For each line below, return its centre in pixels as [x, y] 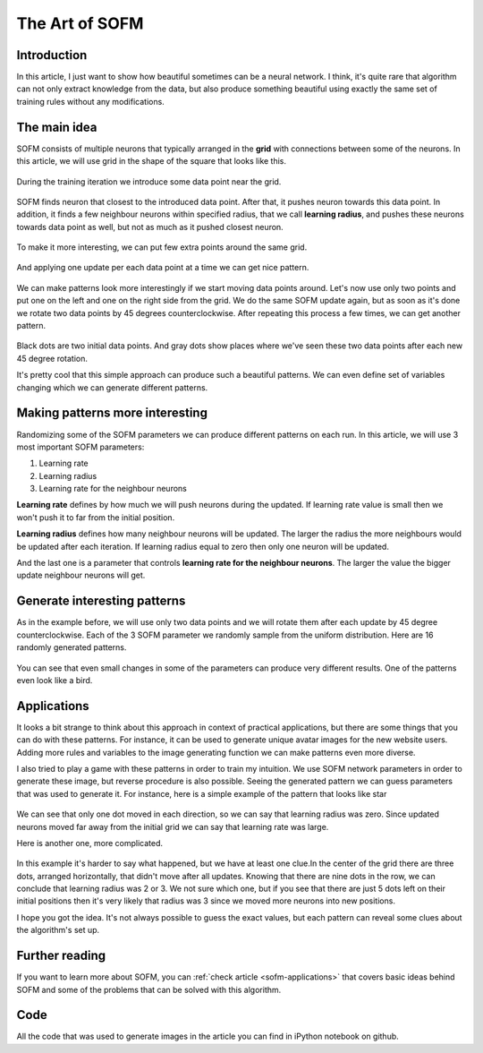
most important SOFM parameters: [80, 447]
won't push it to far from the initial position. [96, 517]
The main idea [57, 127]
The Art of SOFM [80, 23]
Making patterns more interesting [112, 413]
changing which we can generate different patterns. [112, 387]
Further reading [61, 956]
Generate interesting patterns [101, 601]
